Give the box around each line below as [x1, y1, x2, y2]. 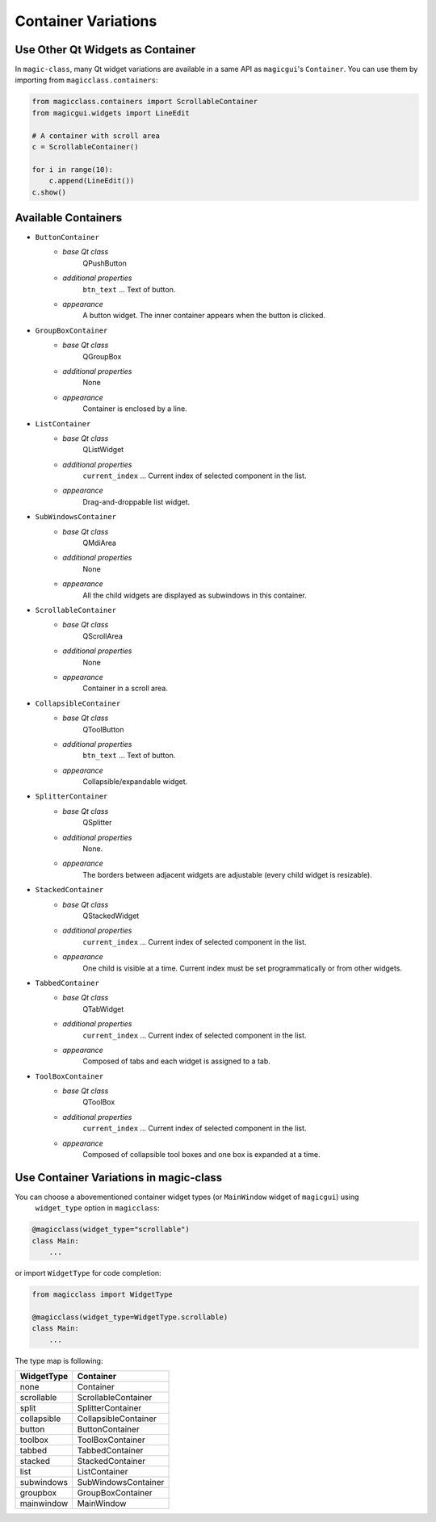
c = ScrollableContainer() [31, 142, 139, 151]
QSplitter [82, 818, 112, 828]
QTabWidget [82, 1004, 124, 1013]
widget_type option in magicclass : [35, 1203, 161, 1213]
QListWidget [82, 445, 124, 455]
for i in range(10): [31, 165, 113, 174]
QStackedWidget [82, 911, 140, 920]
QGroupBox [82, 351, 122, 361]
